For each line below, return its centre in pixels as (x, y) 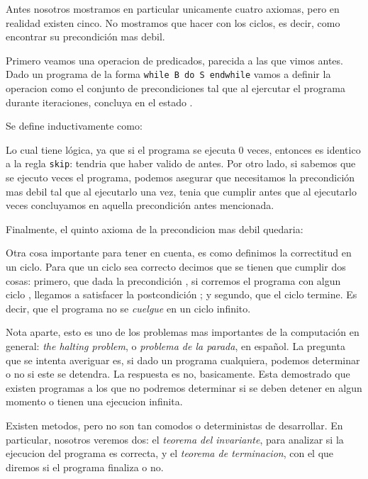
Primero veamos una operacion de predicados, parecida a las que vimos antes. (174, 60)
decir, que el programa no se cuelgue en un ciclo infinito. (128, 308)
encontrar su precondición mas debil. (85, 36)
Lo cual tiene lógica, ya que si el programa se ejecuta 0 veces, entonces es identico (183, 149)
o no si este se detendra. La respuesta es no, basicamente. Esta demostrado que (178, 374)
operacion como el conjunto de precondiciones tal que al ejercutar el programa (176, 88)
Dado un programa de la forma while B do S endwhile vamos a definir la (168, 74)
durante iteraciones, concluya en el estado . (99, 102)
